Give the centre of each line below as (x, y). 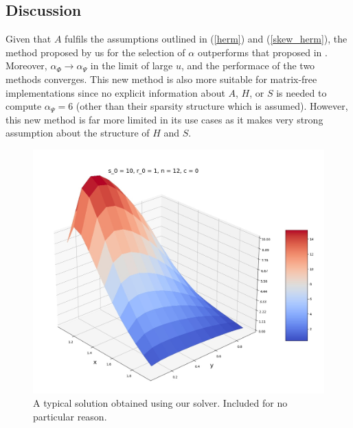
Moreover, (26, 66)
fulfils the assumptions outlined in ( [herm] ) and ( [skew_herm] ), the (206, 39)
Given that (29, 39)
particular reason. (70, 416)
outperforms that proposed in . (262, 52)
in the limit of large (132, 66)
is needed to (301, 92)
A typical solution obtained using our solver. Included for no (160, 403)
